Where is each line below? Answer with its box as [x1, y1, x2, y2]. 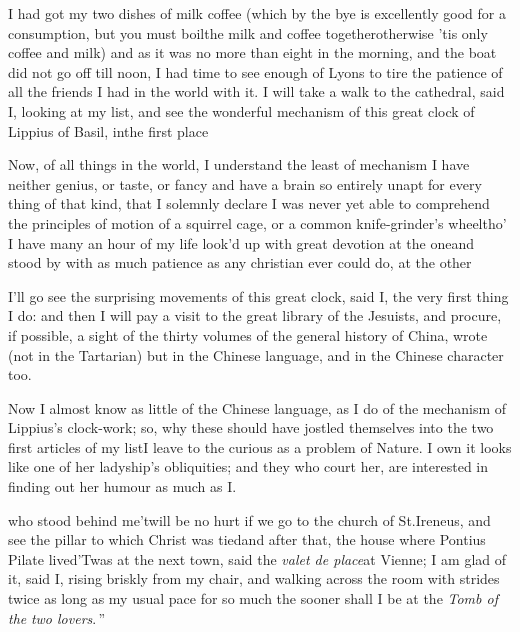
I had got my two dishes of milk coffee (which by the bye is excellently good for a [8, 3, 506, 23]
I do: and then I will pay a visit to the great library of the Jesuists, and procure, [8, 305, 502, 326]
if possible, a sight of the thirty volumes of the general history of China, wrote [8, 324, 488, 345]
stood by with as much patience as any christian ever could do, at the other [8, 252, 472, 273]
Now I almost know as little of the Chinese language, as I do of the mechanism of [8, 397, 507, 418]
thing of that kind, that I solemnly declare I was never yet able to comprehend [8, 193, 490, 214]
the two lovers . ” [8, 607, 106, 628]
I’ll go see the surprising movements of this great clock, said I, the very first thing [8, 285, 509, 306]
